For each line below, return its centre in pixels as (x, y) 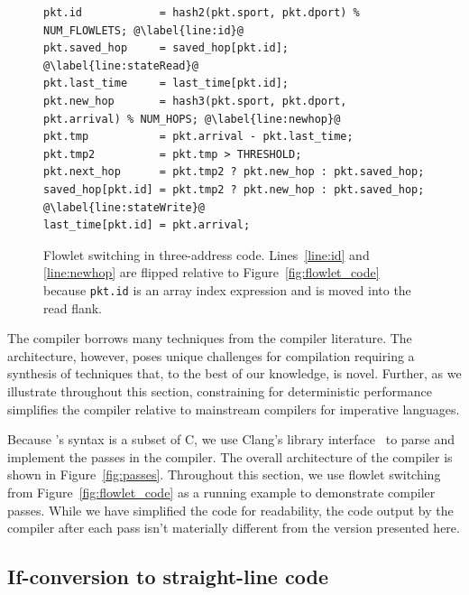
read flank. (73, 307)
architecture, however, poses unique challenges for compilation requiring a (211, 355)
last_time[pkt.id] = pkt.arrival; (147, 225)
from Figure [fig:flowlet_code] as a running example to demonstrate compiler (221, 492)
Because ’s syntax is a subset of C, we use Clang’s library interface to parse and (231, 439)
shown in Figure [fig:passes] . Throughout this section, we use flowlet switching (224, 474)
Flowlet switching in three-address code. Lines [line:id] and (207, 254)
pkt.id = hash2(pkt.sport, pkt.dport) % (202, 13)
